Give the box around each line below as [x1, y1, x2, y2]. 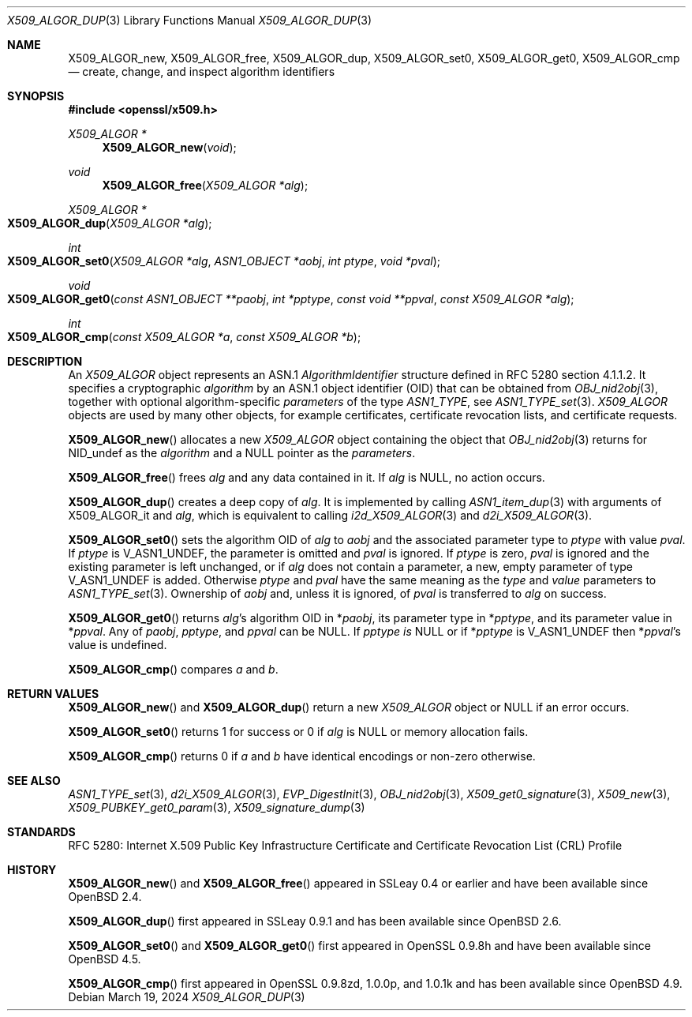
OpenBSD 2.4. [68, 890, 142, 903]
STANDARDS [7, 825, 76, 839]
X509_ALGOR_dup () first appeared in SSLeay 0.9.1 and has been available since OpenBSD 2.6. [68, 914, 562, 928]
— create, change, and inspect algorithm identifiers [68, 65, 335, 78]
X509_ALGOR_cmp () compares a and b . [68, 662, 279, 676]
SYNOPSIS [7, 89, 65, 103]
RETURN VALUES [7, 687, 99, 700]
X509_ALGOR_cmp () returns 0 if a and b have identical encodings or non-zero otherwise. [68, 749, 536, 763]
